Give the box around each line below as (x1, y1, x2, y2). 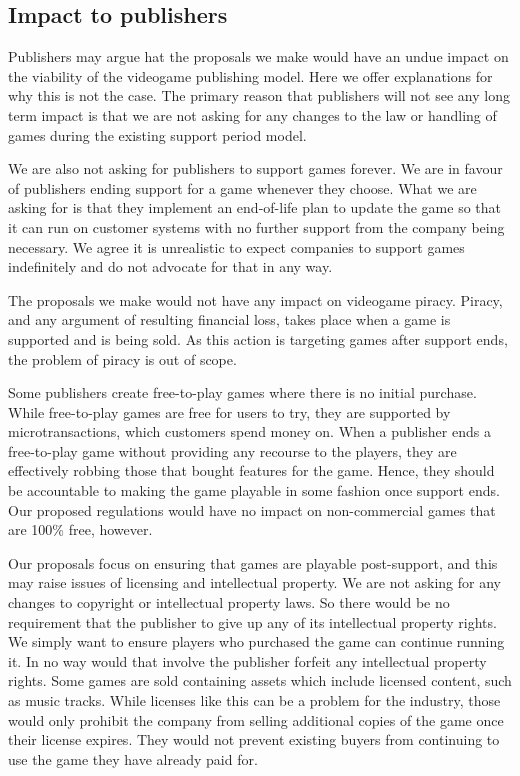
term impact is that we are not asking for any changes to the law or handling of (8, 104, 497, 125)
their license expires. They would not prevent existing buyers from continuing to (8, 729, 500, 750)
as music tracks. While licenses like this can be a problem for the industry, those (8, 690, 501, 711)
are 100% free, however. (8, 519, 153, 540)
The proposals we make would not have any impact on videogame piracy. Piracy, (8, 289, 503, 310)
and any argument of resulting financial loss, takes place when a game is (8, 309, 451, 330)
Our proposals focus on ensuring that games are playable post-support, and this (8, 552, 498, 573)
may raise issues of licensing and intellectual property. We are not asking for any (8, 572, 501, 593)
